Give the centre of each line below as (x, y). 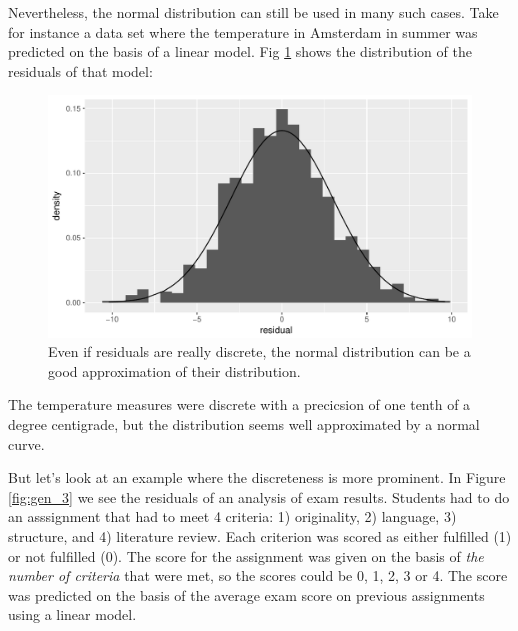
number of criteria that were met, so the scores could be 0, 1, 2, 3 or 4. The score (258, 575)
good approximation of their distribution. (174, 370)
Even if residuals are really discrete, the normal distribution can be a (259, 351)
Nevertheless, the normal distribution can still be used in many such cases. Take (253, 12)
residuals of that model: (80, 70)
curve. (26, 443)
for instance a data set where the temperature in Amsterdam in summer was (243, 31)
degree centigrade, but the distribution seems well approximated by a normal (244, 423)
